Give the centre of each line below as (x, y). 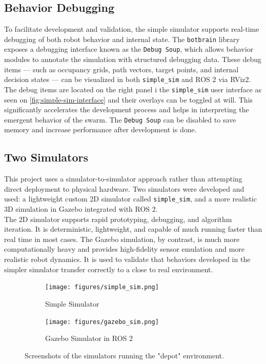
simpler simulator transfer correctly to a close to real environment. (109, 269)
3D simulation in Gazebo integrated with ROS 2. (81, 209)
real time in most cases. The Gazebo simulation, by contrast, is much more (122, 239)
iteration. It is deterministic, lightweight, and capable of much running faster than (133, 229)
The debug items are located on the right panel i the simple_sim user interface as (133, 89)
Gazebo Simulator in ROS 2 (89, 338)
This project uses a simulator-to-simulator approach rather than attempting (123, 179)
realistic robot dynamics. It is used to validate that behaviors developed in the (127, 259)
